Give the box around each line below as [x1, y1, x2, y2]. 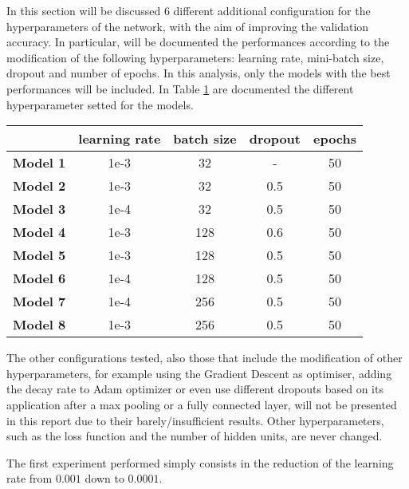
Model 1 [13, 153, 66, 172]
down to [85, 470, 124, 487]
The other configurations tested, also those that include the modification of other [6, 349, 403, 366]
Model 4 [13, 223, 66, 242]
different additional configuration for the [173, 2, 371, 18]
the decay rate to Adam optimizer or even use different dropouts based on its [6, 381, 383, 397]
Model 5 [13, 246, 66, 265]
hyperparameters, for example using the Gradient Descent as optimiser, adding [6, 365, 392, 381]
